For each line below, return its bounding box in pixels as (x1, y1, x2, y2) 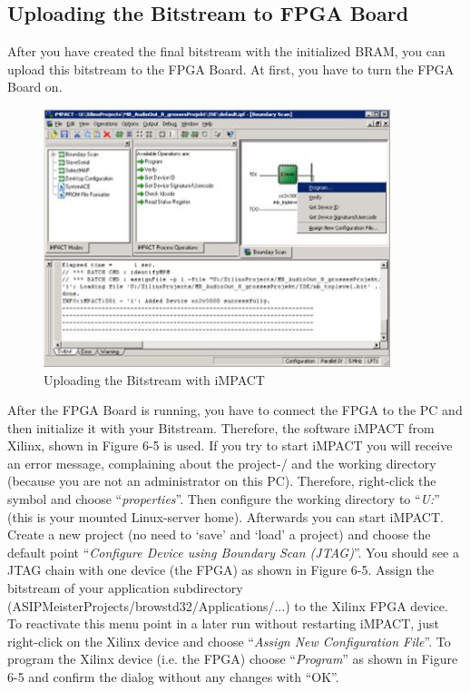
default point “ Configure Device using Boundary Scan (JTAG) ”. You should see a (7, 542, 459, 561)
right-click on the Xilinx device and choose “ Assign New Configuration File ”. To (7, 631, 451, 650)
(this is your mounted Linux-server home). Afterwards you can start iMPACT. (7, 507, 444, 526)
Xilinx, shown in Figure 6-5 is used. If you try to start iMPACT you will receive (7, 436, 453, 455)
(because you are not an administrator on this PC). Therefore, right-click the (7, 471, 436, 490)
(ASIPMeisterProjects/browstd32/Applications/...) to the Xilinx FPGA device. (7, 596, 448, 615)
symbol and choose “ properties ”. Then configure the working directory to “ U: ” (7, 489, 440, 509)
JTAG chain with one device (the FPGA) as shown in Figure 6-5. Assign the (7, 560, 435, 579)
